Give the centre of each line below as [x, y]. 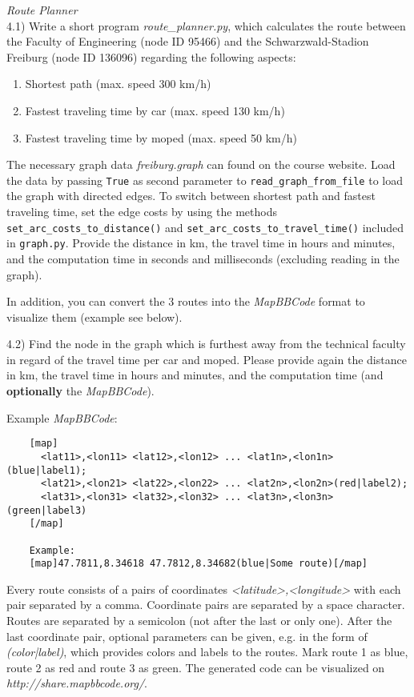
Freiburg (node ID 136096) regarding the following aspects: [151, 56]
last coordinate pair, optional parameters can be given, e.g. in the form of [187, 636]
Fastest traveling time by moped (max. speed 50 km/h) [161, 137]
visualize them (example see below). [94, 316]
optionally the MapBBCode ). [80, 391]
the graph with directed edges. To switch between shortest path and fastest [191, 196]
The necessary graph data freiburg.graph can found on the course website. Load [201, 164]
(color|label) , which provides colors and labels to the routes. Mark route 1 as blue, [207, 652]
